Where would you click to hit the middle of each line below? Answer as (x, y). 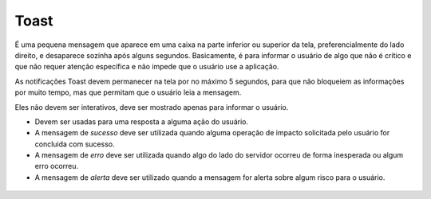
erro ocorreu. (57, 166)
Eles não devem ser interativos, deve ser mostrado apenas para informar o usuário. (152, 107)
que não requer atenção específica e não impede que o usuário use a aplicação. (147, 67)
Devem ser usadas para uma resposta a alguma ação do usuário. (142, 121)
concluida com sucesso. (75, 144)
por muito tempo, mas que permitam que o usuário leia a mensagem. (128, 92)
